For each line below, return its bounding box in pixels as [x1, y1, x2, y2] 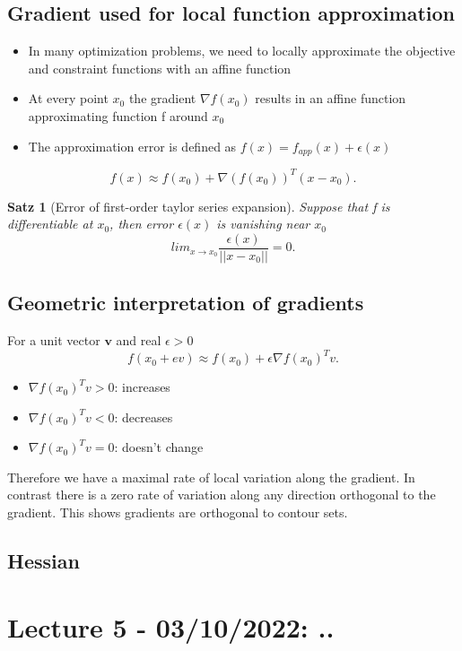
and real [116, 330, 161, 349]
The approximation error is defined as [28, 136, 237, 155]
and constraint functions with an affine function [28, 58, 292, 77]
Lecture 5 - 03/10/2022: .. [7, 608, 335, 645]
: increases [114, 378, 170, 396]
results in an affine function [255, 89, 406, 108]
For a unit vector [7, 330, 100, 349]
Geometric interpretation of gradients [7, 289, 364, 317]
